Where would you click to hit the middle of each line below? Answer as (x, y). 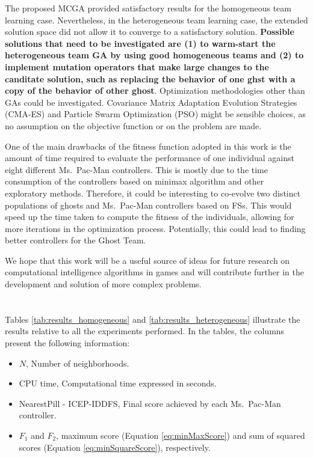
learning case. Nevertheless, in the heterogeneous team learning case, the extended (156, 20)
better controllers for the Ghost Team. (76, 240)
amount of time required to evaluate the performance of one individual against (150, 158)
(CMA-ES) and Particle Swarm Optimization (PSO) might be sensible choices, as (155, 114)
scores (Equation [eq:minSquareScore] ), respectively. (115, 447)
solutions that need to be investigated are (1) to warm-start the (140, 43)
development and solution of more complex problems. (103, 284)
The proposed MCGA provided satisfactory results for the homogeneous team (148, 8)
